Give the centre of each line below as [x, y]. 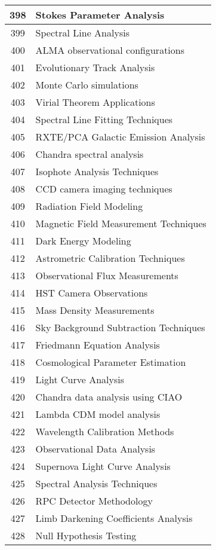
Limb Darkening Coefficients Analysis [114, 518]
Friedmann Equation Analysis [98, 345]
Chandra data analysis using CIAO [109, 397]
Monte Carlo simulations [87, 85]
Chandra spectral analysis [90, 154]
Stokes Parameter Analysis [100, 15]
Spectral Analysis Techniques [96, 483]
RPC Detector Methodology [94, 501]
